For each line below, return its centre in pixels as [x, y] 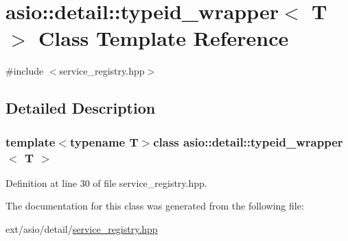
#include [25, 71]
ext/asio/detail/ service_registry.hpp [82, 229]
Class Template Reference [164, 38]
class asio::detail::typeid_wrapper [248, 141]
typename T [104, 141]
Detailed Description [81, 108]
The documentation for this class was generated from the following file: [155, 206]
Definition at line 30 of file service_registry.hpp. [106, 182]
